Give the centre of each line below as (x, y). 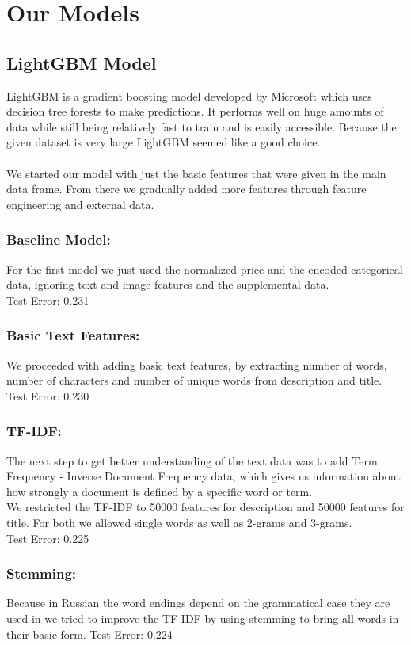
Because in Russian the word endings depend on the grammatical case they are (198, 603)
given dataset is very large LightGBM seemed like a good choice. (164, 142)
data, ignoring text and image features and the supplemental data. (168, 285)
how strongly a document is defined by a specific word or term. (160, 491)
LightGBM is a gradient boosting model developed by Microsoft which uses (189, 95)
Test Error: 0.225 (48, 538)
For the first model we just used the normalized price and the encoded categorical (205, 269)
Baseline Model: (59, 239)
